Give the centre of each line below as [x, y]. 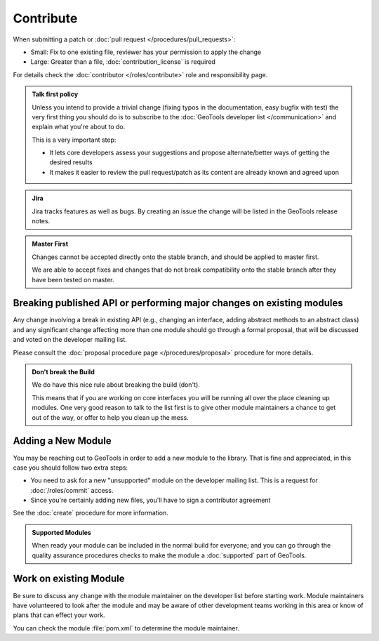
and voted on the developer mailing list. [70, 340]
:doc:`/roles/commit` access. [72, 490]
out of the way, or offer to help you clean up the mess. [110, 417]
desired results [71, 162]
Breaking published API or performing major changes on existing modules [178, 303]
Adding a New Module [62, 441]
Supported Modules [61, 532]
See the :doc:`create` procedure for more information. [91, 513]
